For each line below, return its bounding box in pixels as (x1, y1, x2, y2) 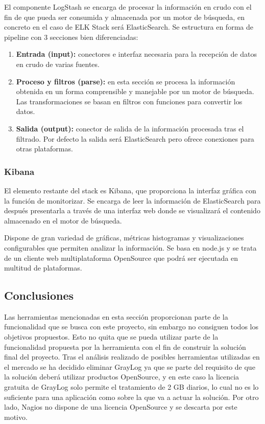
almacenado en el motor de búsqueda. (4, 215, 122, 226)
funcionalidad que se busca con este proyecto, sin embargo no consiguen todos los (4, 321, 258, 332)
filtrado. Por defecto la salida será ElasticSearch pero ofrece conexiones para (16, 133, 254, 144)
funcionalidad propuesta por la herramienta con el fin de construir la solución (4, 341, 246, 352)
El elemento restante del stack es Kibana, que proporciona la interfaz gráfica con (4, 185, 256, 195)
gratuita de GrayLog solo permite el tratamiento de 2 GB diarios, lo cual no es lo (4, 382, 259, 392)
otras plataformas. (16, 143, 73, 154)
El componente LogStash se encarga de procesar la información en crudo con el (4, 2, 252, 12)
